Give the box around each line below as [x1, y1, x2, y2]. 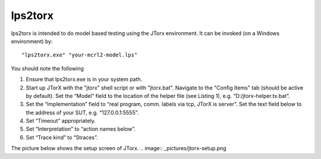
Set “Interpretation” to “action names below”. [26, 125, 136, 133]
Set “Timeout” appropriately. [26, 117, 96, 125]
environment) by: [11, 37, 53, 44]
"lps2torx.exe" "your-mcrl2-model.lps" [21, 52, 138, 59]
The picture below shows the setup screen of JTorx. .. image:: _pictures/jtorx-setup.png [11, 145, 226, 152]
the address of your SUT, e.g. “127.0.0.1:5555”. [26, 109, 139, 116]
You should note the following [11, 65, 84, 72]
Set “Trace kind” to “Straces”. [26, 133, 98, 141]
